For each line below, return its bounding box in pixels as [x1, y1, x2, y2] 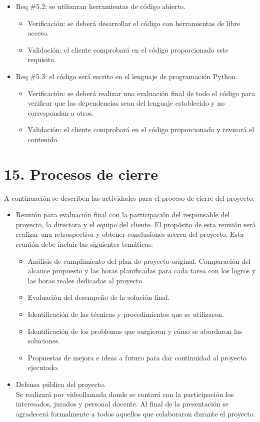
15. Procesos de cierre [4, 163, 158, 184]
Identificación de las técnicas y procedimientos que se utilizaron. [27, 309, 224, 319]
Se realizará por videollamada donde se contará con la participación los [15, 388, 234, 399]
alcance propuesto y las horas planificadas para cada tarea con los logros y [27, 265, 256, 276]
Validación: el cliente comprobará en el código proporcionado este [27, 44, 228, 55]
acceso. [27, 28, 49, 38]
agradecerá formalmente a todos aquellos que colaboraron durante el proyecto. [15, 408, 255, 418]
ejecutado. [27, 362, 59, 372]
